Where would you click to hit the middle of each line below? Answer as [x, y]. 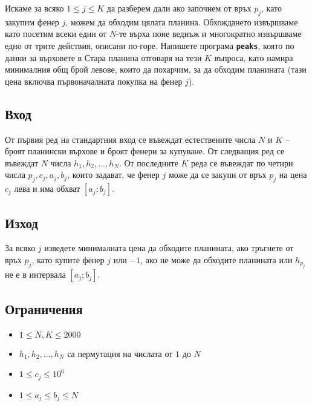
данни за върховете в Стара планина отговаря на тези [103, 57]
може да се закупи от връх [217, 175]
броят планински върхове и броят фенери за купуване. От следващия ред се [145, 151]
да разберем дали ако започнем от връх [179, 8]
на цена [293, 175]
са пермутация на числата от [120, 353]
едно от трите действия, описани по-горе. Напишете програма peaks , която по [150, 45]
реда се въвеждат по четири [242, 162]
